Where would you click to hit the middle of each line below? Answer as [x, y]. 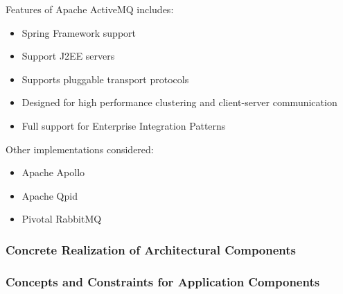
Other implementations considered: [80, 149]
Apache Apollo [53, 172]
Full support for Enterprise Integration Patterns [124, 125]
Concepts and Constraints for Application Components [163, 281]
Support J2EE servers [68, 56]
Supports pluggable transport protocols [105, 79]
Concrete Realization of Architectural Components [151, 249]
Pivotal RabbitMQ [62, 219]
